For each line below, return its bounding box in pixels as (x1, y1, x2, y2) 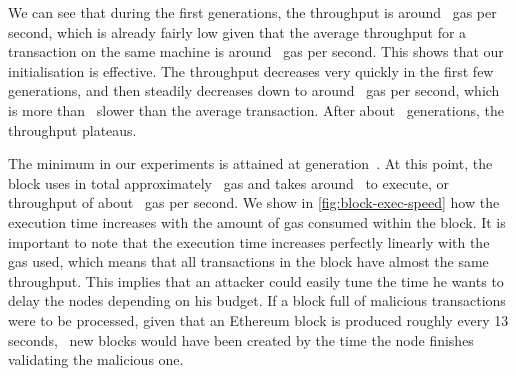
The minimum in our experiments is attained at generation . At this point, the (8, 153, 493, 174)
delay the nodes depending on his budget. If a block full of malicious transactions (8, 290, 506, 311)
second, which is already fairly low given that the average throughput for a (8, 21, 467, 42)
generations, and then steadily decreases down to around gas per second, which (8, 80, 500, 101)
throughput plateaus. (8, 119, 137, 140)
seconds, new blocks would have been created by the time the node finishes (8, 329, 474, 350)
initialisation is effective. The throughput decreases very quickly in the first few (8, 60, 494, 81)
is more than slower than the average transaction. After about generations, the (8, 99, 504, 120)
